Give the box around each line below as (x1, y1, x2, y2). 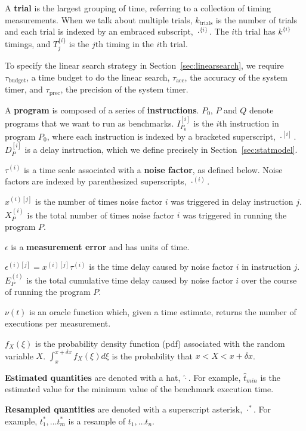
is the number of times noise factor (35, 195, 163, 207)
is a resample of (68, 414, 125, 427)
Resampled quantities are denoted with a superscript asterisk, (5, 402, 243, 415)
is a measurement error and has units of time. (11, 240, 190, 253)
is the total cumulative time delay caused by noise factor (26, 273, 233, 286)
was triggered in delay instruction (171, 195, 293, 207)
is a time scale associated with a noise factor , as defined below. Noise (24, 163, 283, 176)
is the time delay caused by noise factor (89, 260, 233, 273)
